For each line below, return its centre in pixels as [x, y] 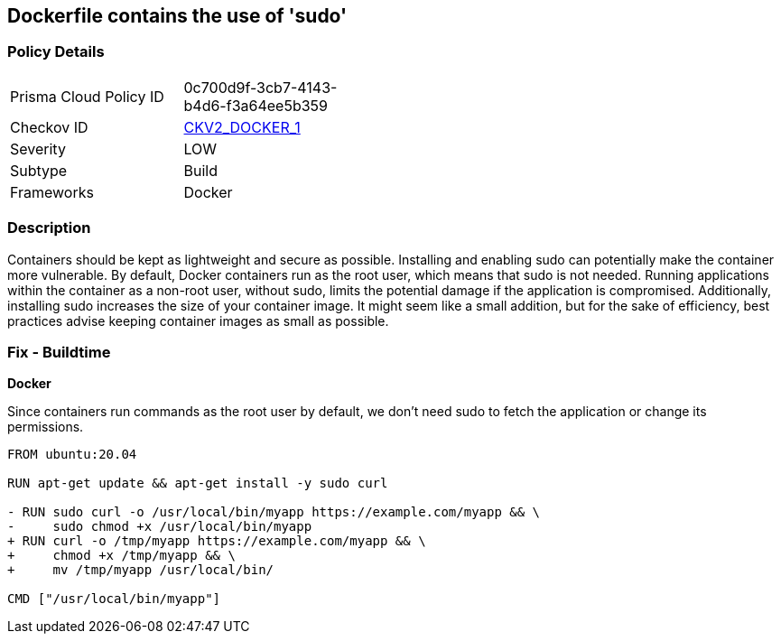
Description [49, 228]
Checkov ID [49, 127]
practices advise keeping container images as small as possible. [198, 320]
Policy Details [56, 52]
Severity [38, 149]
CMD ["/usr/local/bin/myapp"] [114, 599]
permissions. [46, 427]
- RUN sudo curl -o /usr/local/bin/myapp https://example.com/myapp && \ [274, 512]
